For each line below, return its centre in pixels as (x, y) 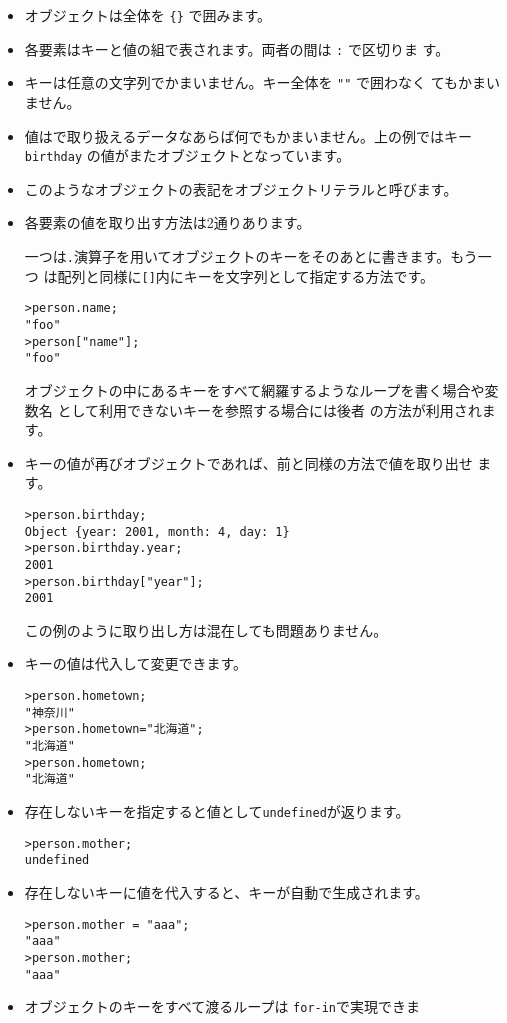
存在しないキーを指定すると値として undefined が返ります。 (217, 810)
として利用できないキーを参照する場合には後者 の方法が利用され (269, 409)
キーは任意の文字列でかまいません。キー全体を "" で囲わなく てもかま (255, 82)
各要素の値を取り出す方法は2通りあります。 (167, 222)
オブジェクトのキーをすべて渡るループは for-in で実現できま (222, 1006)
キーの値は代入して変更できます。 (135, 663)
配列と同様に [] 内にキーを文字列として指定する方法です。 (245, 275)
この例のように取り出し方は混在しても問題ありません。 (206, 629)
